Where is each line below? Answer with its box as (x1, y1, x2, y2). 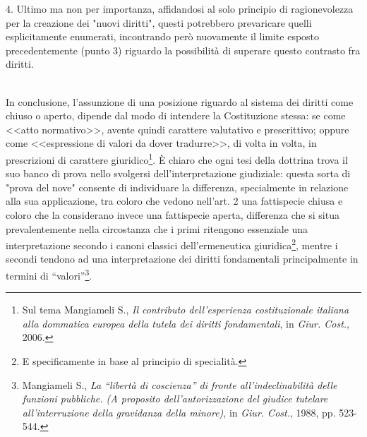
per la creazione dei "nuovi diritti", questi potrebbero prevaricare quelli (6, 15, 312, 30)
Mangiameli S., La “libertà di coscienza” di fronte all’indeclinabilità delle (22, 377, 337, 392)
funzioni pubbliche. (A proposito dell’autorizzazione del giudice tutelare (22, 391, 328, 406)
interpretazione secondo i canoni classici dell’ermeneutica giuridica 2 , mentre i (6, 236, 338, 252)
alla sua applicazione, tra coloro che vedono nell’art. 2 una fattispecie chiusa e (6, 193, 343, 208)
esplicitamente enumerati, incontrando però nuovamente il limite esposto (6, 29, 320, 44)
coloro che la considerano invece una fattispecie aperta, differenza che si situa (6, 207, 339, 222)
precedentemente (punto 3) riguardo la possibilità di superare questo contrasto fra (6, 42, 361, 57)
